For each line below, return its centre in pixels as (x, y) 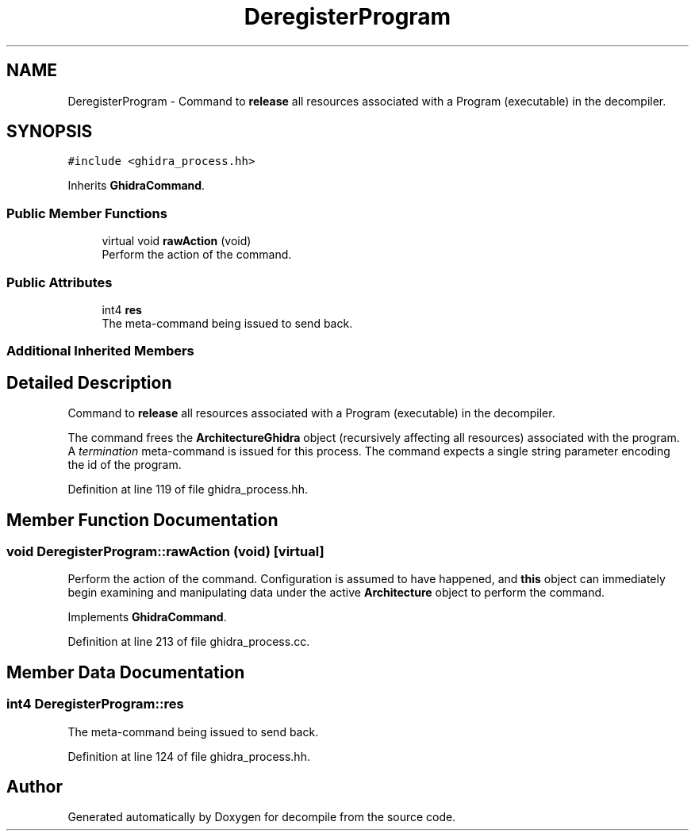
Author (35, 787)
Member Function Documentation (142, 520)
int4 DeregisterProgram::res (95, 704)
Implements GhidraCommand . (147, 617)
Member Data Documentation (126, 672)
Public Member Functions (87, 213)
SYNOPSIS (50, 132)
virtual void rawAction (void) (177, 241)
